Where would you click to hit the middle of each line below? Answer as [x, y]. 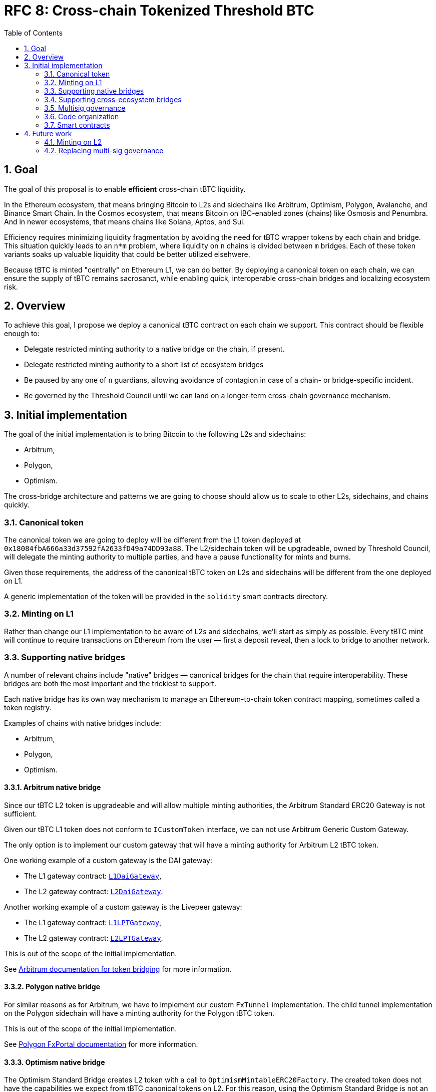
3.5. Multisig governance [85, 108]
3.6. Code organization [82, 116]
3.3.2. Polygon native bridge [52, 987]
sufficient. [21, 813]
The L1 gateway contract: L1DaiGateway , [93, 876]
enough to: [22, 334]
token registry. [28, 707]
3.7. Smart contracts [77, 125]
